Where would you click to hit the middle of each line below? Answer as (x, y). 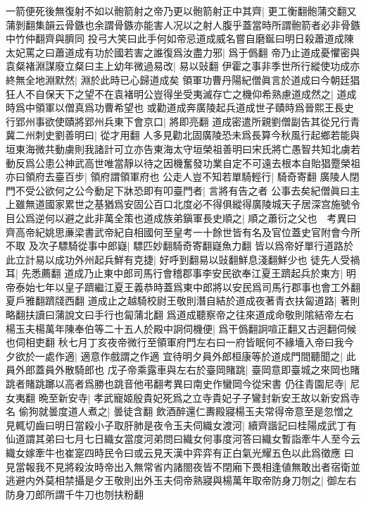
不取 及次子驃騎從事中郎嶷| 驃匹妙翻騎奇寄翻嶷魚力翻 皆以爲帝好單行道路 (175, 246)
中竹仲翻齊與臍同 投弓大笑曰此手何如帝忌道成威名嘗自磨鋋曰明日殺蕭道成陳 (180, 38)
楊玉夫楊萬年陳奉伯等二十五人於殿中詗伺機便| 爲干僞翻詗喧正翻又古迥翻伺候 (181, 328)
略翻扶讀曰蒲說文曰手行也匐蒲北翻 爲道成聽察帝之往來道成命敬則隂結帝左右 (180, 315)
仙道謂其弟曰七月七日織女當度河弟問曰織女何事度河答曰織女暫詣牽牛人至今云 (183, 439)
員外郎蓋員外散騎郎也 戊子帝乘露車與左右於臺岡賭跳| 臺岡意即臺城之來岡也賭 (183, 370)
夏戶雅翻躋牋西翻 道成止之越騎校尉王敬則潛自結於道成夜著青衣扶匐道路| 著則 (183, 301)
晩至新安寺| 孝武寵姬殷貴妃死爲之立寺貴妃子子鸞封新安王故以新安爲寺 (199, 397)
